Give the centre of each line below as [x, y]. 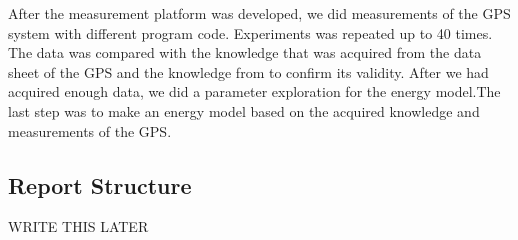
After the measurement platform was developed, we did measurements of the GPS [259, 13]
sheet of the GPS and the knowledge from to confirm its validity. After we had [248, 71]
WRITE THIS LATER [78, 226]
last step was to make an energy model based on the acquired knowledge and [244, 110]
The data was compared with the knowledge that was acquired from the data [245, 52]
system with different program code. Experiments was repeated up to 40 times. [250, 32]
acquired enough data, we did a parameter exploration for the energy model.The [254, 91]
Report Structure [100, 184]
